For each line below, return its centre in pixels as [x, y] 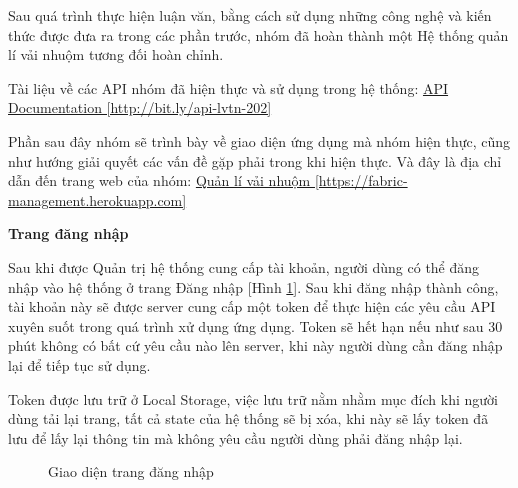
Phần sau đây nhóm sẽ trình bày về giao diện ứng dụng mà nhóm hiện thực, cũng [259, 140]
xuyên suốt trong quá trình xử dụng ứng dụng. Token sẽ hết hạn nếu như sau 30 [255, 325]
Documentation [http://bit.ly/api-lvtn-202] [140, 107]
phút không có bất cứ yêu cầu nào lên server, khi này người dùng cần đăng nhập [255, 345]
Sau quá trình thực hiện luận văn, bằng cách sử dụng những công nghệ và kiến [250, 15]
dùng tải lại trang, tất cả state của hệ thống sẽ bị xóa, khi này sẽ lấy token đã [248, 418]
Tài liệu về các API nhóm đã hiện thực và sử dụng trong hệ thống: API [228, 87]
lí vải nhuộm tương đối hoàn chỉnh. [116, 54]
